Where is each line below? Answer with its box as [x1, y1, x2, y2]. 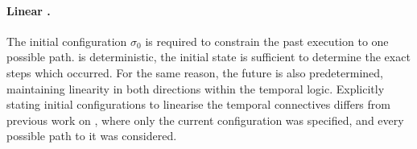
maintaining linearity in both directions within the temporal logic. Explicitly [6, 80, 385, 97]
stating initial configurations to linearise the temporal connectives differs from [6, 96, 390, 113]
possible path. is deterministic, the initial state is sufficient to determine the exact [6, 48, 411, 65]
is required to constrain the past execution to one [145, 32, 389, 49]
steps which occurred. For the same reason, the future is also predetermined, [6, 64, 383, 81]
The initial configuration [6, 32, 127, 49]
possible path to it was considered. [6, 127, 177, 144]
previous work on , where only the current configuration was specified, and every [6, 111, 404, 128]
